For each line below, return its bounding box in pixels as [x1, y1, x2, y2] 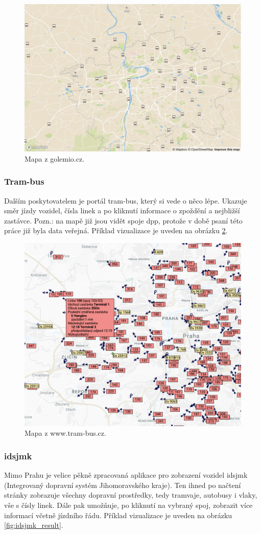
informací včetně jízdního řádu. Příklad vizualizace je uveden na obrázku [4, 509, 232, 520]
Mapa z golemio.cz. [25, 153, 85, 164]
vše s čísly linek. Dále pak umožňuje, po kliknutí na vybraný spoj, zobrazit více [4, 499, 253, 510]
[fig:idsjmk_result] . [4, 520, 63, 530]
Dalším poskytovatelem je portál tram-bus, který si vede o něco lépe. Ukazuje [4, 195, 247, 206]
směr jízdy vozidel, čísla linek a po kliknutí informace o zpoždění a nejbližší [4, 205, 240, 216]
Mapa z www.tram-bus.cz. [25, 428, 106, 438]
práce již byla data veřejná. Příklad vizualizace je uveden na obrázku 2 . [4, 225, 228, 236]
